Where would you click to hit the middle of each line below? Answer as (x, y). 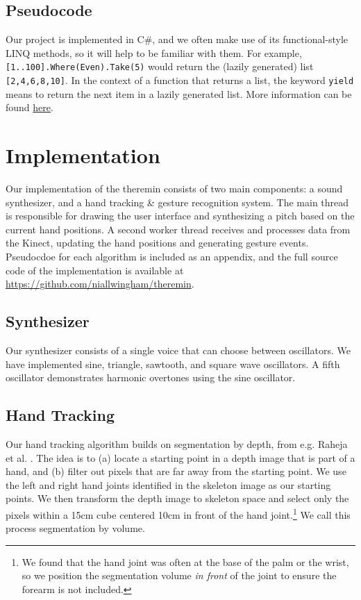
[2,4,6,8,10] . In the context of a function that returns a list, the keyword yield (180, 80)
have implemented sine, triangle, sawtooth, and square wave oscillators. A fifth (173, 364)
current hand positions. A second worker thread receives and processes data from (178, 229)
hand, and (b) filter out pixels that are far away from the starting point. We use (176, 471)
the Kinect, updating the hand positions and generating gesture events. (157, 243)
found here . (30, 107)
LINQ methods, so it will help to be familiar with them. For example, (154, 52)
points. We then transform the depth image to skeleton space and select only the (177, 498)
